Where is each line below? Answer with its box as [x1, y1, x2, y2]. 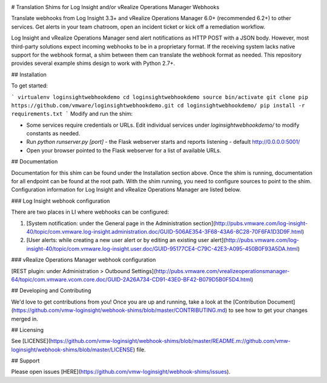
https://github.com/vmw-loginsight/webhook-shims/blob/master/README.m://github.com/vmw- [50, 337, 291, 345]
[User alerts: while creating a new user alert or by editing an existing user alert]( [26, 237, 226, 244]
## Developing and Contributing [11, 287, 91, 294]
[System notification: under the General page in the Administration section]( [26, 219, 216, 227]
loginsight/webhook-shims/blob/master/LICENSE [11, 346, 133, 353]
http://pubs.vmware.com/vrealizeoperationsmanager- [155, 267, 290, 274]
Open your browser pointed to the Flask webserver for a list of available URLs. [26, 146, 222, 154]
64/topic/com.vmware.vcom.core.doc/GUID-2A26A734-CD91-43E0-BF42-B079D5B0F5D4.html [11, 276, 251, 283]
